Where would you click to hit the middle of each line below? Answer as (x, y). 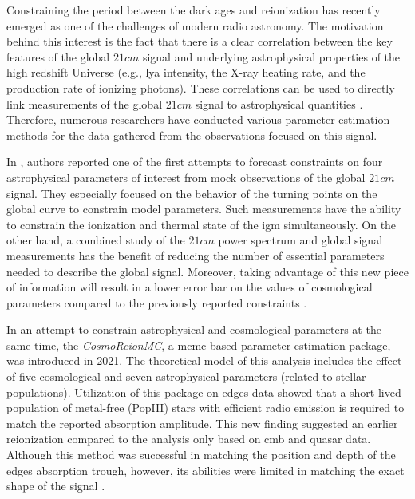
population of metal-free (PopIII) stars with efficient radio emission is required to (206, 408)
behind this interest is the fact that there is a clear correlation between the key (200, 41)
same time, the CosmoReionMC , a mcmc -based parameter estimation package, (199, 345)
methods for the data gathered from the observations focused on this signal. (192, 135)
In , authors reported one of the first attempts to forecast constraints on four (195, 162)
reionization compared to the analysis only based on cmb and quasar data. (189, 439)
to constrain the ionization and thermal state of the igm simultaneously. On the (202, 224)
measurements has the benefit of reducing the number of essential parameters (196, 255)
